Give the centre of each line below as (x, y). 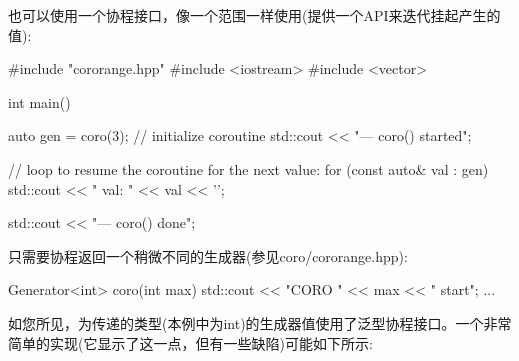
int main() (39, 101)
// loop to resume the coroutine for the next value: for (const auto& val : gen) (248, 168)
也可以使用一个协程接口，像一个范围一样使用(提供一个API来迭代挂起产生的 (254, 15)
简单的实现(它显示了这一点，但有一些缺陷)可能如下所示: (190, 342)
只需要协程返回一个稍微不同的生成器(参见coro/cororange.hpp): (208, 255)
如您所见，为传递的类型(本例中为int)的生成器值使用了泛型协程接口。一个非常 (260, 322)
